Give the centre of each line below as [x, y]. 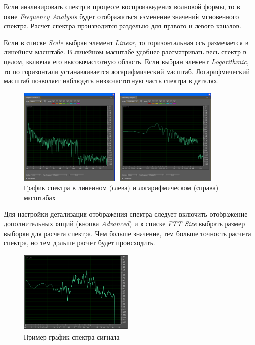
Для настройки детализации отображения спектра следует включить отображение [126, 214]
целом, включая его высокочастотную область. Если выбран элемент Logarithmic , [126, 61]
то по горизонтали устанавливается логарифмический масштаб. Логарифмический [127, 71]
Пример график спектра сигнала [72, 336]
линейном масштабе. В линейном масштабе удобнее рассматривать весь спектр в [125, 52]
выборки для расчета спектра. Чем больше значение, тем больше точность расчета [127, 233]
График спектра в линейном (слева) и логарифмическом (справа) [121, 188]
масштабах [40, 197]
